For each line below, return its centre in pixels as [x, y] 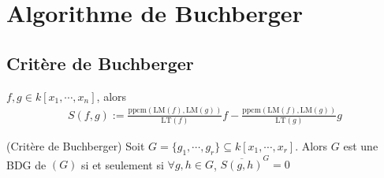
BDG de [26, 164]
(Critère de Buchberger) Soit [76, 145]
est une [361, 145]
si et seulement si [123, 164]
